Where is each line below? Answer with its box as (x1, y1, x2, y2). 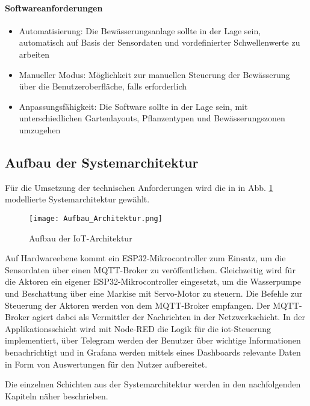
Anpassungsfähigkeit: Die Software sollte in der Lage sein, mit (19, 100, 248, 112)
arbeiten (19, 47, 50, 60)
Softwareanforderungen (5, 1, 103, 14)
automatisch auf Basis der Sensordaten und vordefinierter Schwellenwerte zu (19, 36, 300, 49)
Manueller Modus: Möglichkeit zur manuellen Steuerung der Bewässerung (19, 68, 290, 80)
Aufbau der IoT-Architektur (29, 231, 132, 244)
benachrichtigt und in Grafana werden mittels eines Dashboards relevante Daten (5, 345, 301, 358)
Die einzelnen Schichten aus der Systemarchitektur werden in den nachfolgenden (5, 378, 301, 390)
